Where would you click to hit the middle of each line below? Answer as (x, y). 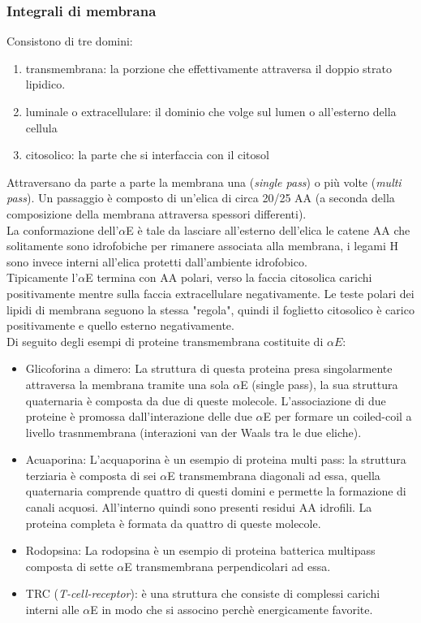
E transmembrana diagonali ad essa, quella (274, 475)
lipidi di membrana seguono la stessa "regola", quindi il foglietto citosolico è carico (210, 309)
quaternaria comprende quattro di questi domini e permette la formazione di (216, 491)
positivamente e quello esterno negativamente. (120, 325)
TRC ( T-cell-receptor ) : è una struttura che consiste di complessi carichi (203, 593)
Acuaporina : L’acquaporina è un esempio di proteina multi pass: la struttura (216, 459)
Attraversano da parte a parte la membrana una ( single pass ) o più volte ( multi (204, 182)
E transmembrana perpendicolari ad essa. (228, 566)
